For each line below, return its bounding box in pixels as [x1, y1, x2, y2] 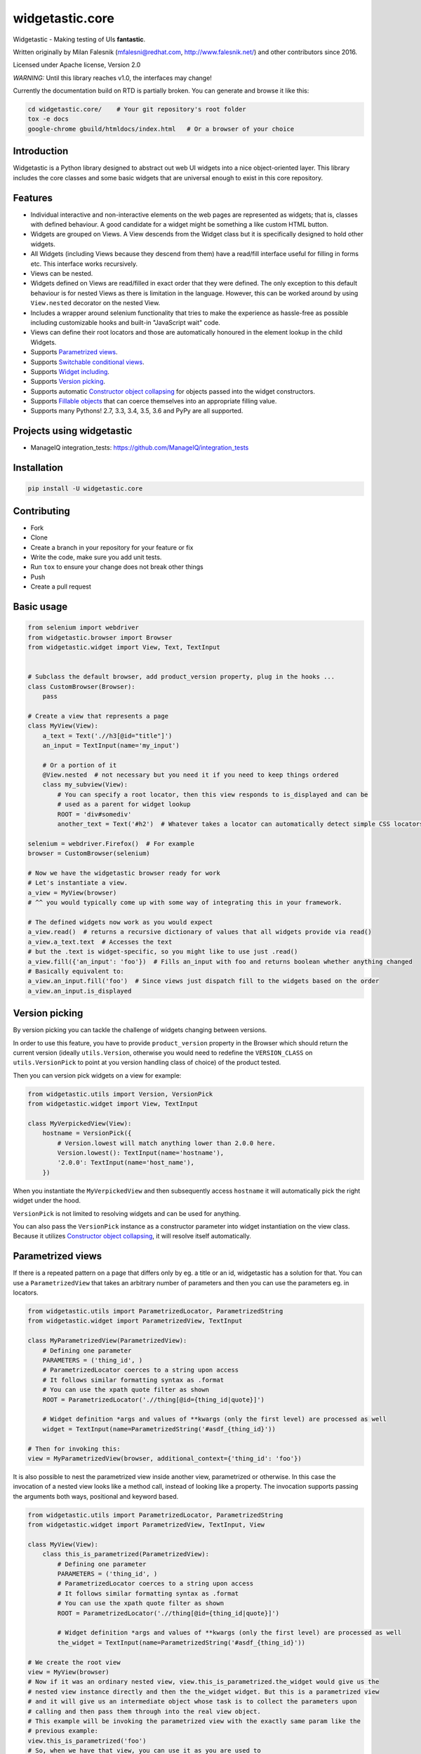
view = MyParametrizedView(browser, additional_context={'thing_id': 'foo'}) [27, 1454, 302, 1462]
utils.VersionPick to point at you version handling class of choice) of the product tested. [13, 1058, 281, 1066]
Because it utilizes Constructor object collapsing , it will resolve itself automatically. [13, 1232, 252, 1240]
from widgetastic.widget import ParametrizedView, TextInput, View [27, 1521, 265, 1529]
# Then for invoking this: [27, 1445, 121, 1452]
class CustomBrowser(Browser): [27, 683, 136, 690]
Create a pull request [30, 582, 91, 591]
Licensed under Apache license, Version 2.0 [13, 60, 141, 69]
